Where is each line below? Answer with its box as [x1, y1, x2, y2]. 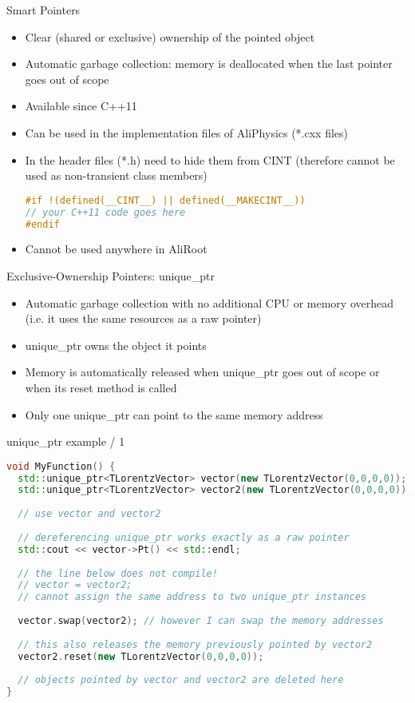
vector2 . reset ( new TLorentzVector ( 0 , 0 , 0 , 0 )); [18, 650, 264, 662]
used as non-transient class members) [25, 167, 207, 184]
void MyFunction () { [6, 460, 116, 472]
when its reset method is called [25, 379, 177, 395]
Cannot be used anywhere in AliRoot [25, 240, 207, 257]
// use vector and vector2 [18, 508, 161, 520]
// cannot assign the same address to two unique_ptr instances [18, 591, 367, 603]
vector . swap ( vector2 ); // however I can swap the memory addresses [18, 615, 384, 627]
